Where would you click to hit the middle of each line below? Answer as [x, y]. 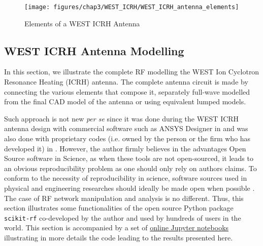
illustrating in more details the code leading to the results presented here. [119, 238]
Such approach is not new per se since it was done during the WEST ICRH [122, 118]
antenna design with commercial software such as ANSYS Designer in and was [126, 128]
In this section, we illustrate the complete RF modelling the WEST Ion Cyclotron [132, 72]
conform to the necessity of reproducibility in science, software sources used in [126, 178]
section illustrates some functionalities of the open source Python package [119, 208]
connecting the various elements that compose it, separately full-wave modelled [127, 91]
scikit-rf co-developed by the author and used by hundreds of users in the [123, 217]
